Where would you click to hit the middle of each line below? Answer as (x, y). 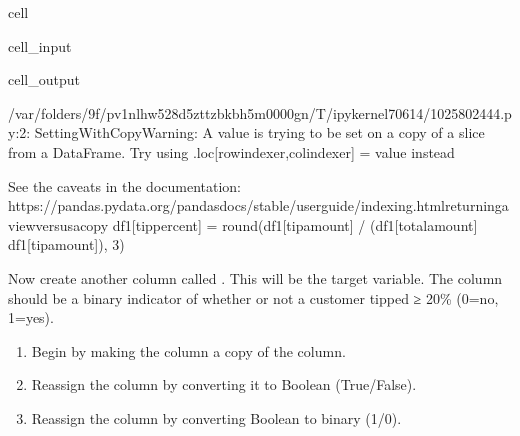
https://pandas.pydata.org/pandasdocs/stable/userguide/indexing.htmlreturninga (258, 205)
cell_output (44, 79)
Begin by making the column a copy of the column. (188, 350)
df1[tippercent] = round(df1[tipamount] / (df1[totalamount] (295, 224)
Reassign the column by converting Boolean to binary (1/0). (216, 417)
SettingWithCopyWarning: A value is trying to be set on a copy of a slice (259, 132)
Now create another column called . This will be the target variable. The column (255, 277)
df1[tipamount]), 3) (66, 244)
